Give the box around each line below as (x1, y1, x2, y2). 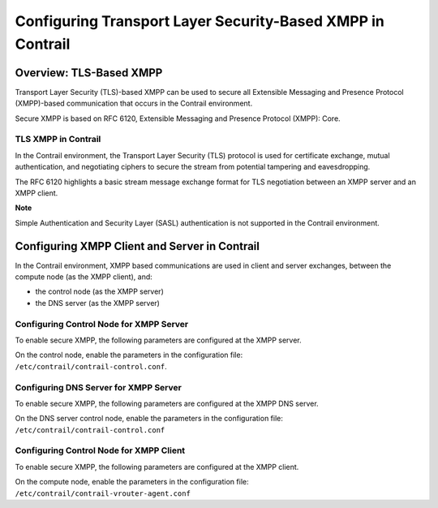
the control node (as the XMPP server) (35, 286, 164, 296)
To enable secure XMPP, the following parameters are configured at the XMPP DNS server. (15, 398, 320, 408)
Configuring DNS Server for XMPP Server (15, 381, 182, 393)
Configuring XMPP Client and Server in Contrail (15, 239, 260, 253)
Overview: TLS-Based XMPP (15, 66, 163, 80)
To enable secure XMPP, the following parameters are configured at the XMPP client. (15, 462, 299, 471)
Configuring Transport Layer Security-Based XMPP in (15, 12, 384, 30)
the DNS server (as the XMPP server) (35, 298, 160, 308)
